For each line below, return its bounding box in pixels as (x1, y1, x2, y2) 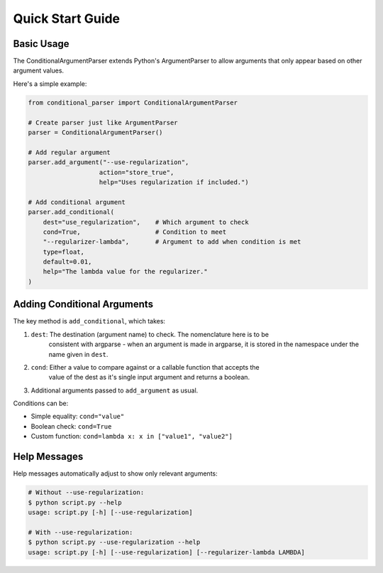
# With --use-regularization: (28, 528, 133, 536)
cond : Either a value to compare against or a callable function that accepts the (30, 363, 260, 371)
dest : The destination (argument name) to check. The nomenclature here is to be (30, 330, 270, 338)
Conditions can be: (13, 399, 69, 408)
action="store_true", (99, 168, 174, 176)
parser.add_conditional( (28, 208, 115, 216)
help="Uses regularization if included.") (99, 178, 249, 186)
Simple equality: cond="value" (30, 412, 125, 421)
